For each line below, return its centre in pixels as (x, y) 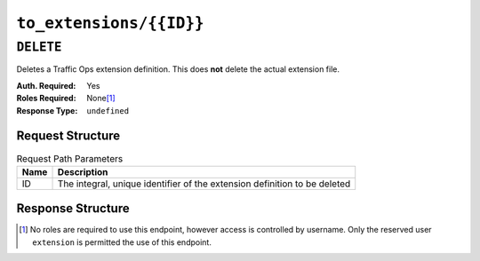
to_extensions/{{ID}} (110, 23)
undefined (108, 111)
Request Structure (68, 136)
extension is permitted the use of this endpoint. (122, 242)
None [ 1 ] (101, 99)
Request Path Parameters (70, 158)
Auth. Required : (46, 85)
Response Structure (73, 209)
